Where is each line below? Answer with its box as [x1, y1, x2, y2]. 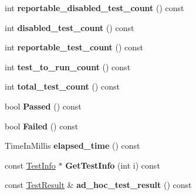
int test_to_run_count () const [5, 60, 131, 73]
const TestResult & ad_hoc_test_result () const [5, 179, 192, 191]
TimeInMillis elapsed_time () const [5, 139, 140, 152]
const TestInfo [5, 159, 56, 171]
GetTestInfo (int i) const [65, 159, 160, 171]
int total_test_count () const [5, 80, 120, 93]
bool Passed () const [5, 100, 82, 112]
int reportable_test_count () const [5, 41, 144, 53]
